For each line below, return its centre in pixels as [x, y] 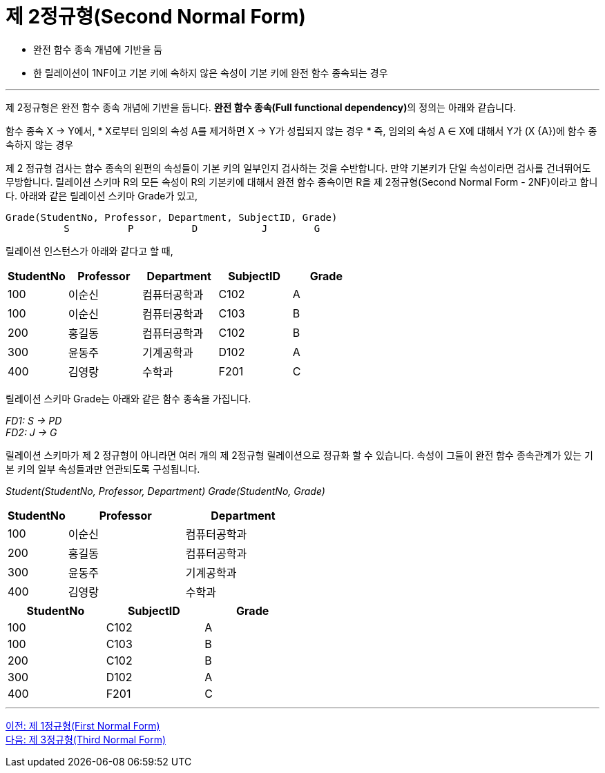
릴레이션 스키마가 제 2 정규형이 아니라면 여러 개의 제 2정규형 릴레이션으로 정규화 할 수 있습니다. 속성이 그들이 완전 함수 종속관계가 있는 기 [299, 455]
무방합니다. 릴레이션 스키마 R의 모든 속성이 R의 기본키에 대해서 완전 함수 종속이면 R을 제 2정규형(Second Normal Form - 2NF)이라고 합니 [302, 182]
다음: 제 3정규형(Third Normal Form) [86, 739]
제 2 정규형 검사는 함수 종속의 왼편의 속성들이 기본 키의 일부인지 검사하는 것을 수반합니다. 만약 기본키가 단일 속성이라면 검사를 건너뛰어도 [298, 168]
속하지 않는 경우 [40, 144]
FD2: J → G [31, 432]
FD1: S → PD [34, 420]
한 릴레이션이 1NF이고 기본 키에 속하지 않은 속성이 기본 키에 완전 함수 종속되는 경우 [211, 72]
